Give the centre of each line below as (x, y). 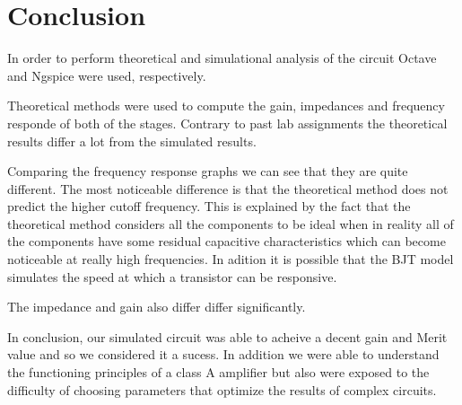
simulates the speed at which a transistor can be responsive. (172, 276)
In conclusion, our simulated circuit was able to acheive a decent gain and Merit (227, 336)
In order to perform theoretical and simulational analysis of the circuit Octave (222, 58)
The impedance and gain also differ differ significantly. (157, 307)
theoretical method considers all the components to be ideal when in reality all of (231, 223)
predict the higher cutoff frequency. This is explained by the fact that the (209, 206)
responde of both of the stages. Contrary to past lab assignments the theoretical (227, 123)
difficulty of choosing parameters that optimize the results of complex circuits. (222, 389)
